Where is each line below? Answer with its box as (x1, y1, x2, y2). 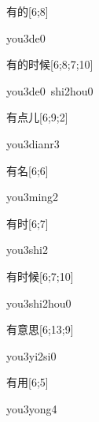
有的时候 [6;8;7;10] (6, 56, 93, 73)
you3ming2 (6, 189, 59, 205)
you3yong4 (6, 400, 57, 416)
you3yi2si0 (6, 347, 57, 364)
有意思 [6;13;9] (6, 321, 74, 338)
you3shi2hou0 (6, 294, 71, 311)
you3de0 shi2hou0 (6, 82, 93, 99)
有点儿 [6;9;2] (6, 109, 68, 125)
